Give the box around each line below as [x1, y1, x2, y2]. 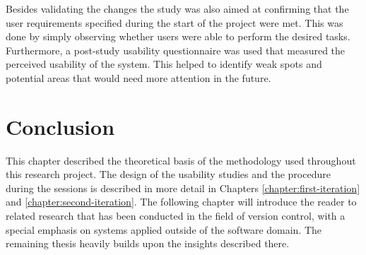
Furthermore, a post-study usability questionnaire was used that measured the [6, 42, 346, 57]
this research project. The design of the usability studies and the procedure [6, 167, 331, 182]
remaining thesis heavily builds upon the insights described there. [6, 236, 290, 251]
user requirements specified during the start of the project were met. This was [6, 15, 343, 30]
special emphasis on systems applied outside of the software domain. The [6, 222, 322, 237]
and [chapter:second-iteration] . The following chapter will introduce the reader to [6, 194, 357, 209]
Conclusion [6, 112, 115, 141]
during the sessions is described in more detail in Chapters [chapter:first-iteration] [6, 180, 360, 195]
